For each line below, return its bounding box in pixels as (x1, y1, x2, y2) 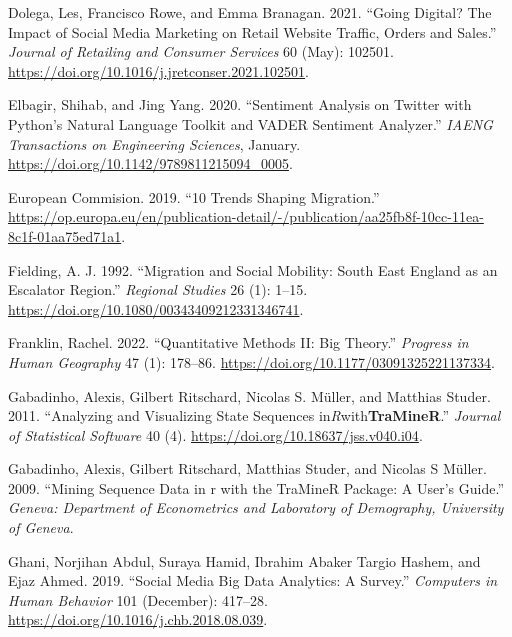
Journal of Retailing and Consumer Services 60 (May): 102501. (8, 41, 394, 62)
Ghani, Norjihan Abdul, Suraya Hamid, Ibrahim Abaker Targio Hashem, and (8, 550, 481, 571)
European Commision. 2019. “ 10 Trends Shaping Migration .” (8, 186, 380, 207)
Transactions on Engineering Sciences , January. (8, 133, 301, 154)
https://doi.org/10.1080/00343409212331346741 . (8, 298, 304, 319)
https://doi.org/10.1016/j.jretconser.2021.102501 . (8, 60, 309, 81)
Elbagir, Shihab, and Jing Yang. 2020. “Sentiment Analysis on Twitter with (8, 94, 472, 115)
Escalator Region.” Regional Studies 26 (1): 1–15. (8, 279, 308, 300)
